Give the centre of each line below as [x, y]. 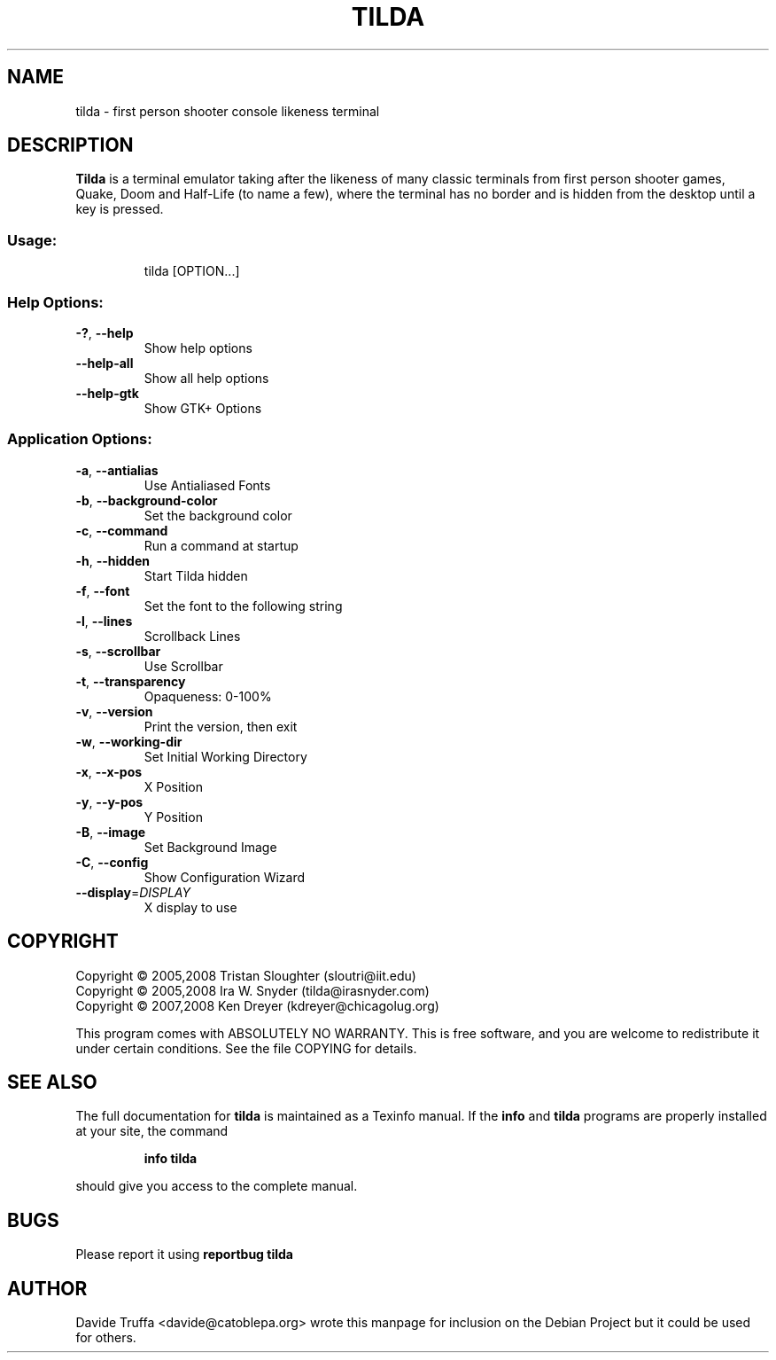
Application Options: [80, 439]
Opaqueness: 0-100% [208, 696]
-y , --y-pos [109, 801]
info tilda [171, 1159]
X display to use [190, 907]
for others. [106, 1338]
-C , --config [112, 862]
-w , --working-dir [129, 741]
